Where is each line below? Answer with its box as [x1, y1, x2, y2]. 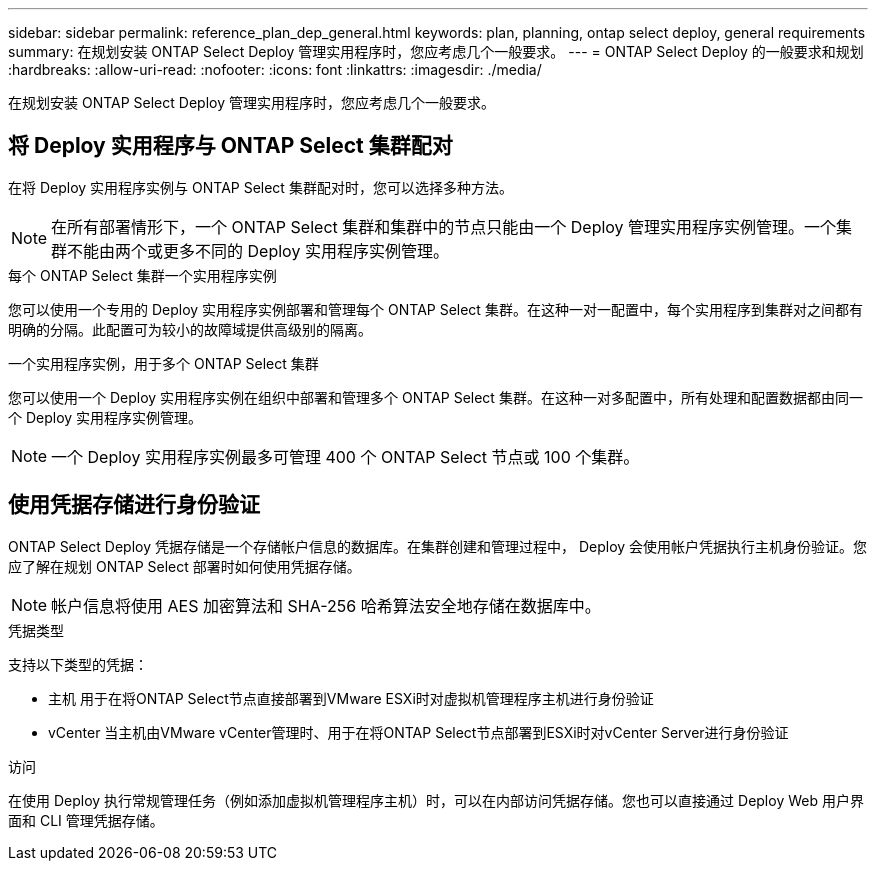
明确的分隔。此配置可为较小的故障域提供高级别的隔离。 [8, 320, 372, 338]
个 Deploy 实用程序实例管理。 [8, 408, 203, 426]
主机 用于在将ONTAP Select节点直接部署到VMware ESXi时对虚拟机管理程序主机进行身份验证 [48, 689, 654, 707]
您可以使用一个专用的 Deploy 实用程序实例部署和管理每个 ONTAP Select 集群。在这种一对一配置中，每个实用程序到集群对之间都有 [8, 300, 863, 318]
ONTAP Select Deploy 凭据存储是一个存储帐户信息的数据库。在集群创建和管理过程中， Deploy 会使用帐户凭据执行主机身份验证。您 [8, 537, 868, 555]
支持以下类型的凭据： [8, 655, 148, 673]
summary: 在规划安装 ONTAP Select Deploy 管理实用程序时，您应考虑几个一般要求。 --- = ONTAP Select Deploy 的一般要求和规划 [8, 43, 864, 60]
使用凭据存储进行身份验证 [8, 492, 260, 518]
